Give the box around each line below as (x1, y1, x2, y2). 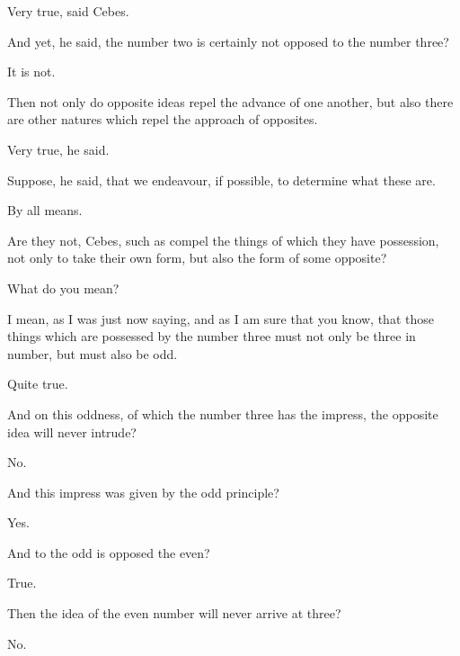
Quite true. (7, 374, 68, 393)
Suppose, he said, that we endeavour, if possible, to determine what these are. (7, 170, 436, 189)
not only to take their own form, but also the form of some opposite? (7, 248, 387, 267)
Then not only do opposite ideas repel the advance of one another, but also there (7, 92, 454, 111)
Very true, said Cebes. (7, 2, 129, 20)
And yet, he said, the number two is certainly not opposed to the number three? (7, 31, 449, 50)
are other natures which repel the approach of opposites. (7, 110, 318, 129)
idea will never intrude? (7, 422, 137, 441)
